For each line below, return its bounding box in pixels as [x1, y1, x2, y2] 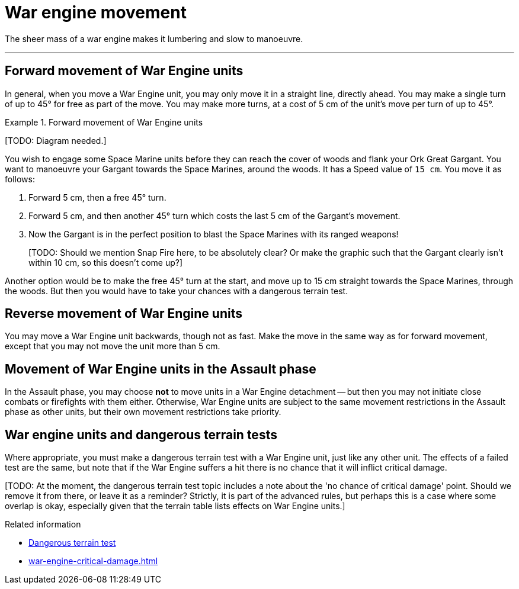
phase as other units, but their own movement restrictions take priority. [5, 407, 281, 417]
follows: [5, 173, 35, 184]
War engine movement [5, 2, 187, 22]
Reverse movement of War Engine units [5, 306, 242, 321]
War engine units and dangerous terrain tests [5, 427, 277, 442]
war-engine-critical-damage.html [28, 556, 158, 567]
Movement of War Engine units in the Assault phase [5, 361, 316, 376]
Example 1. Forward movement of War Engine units [5, 117, 203, 127]
